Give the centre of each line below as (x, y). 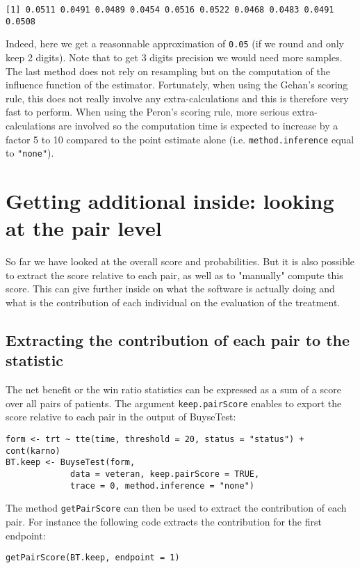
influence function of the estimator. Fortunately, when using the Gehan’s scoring (177, 85)
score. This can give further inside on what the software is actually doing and (170, 289)
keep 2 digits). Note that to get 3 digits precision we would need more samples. (174, 57)
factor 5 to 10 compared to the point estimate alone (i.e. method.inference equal (180, 139)
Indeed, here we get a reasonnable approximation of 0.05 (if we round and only (175, 44)
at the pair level (84, 228)
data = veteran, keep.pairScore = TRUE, (165, 474)
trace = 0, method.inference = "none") (162, 486)
